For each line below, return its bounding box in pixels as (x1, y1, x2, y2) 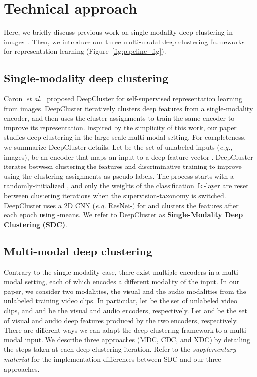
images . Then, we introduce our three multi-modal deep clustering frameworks (4, 36, 245, 46)
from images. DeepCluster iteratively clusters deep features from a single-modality (4, 103, 253, 113)
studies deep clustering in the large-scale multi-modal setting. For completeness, (4, 132, 246, 142)
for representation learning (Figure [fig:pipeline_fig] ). (4, 46, 166, 56)
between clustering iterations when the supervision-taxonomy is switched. (4, 190, 226, 201)
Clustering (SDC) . (4, 219, 67, 229)
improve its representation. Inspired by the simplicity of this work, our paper (4, 122, 237, 132)
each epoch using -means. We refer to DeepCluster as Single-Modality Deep (4, 209, 243, 220)
